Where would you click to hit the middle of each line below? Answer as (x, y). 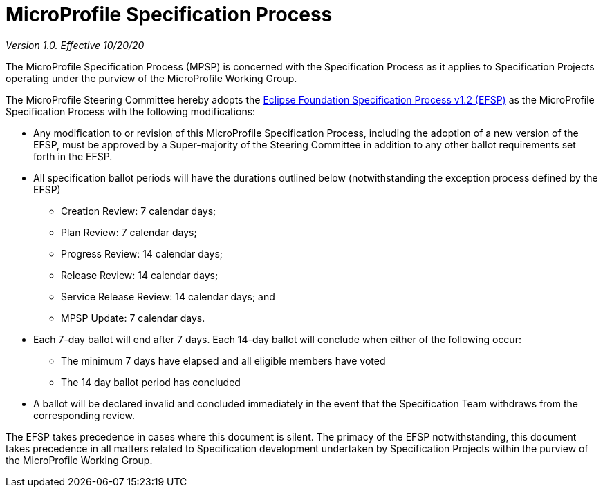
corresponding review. (84, 415)
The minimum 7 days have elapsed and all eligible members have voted (223, 360)
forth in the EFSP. (73, 156)
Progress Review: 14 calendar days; (142, 253)
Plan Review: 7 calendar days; (129, 232)
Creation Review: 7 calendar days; (139, 211)
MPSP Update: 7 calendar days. (133, 318)
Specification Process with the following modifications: (131, 111)
